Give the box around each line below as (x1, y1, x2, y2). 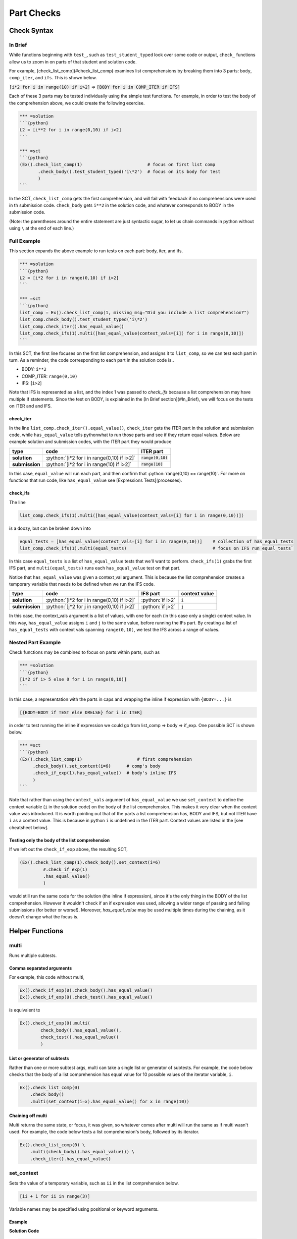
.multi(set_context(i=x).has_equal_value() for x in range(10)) (30, 1098, 190, 1104)
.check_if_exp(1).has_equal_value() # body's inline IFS (32, 770, 177, 776)
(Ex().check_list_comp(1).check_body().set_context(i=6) (19, 860, 161, 865)
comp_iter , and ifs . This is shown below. (9, 75, 97, 81)
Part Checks (9, 7, 61, 18)
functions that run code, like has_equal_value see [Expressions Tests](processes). (9, 477, 183, 483)
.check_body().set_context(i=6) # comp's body (32, 763, 161, 769)
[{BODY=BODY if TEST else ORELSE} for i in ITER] (19, 709, 143, 715)
